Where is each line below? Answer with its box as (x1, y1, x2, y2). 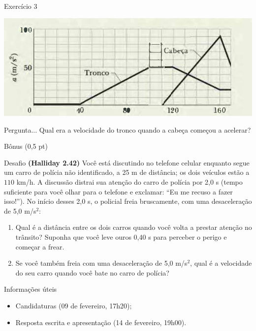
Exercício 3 (4, 1, 37, 11)
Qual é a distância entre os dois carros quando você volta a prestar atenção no (15, 222, 252, 232)
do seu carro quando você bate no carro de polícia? (15, 267, 169, 277)
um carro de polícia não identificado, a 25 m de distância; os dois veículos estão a (4, 167, 250, 177)
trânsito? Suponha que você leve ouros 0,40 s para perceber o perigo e (15, 232, 227, 242)
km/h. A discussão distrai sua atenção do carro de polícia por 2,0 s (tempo (16, 177, 243, 187)
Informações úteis (4, 284, 57, 294)
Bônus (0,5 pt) (4, 141, 48, 151)
